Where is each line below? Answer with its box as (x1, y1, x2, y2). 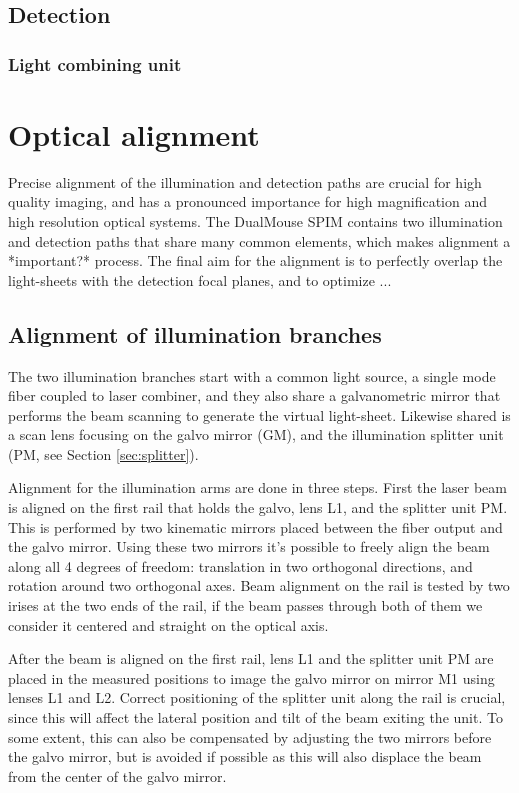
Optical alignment (8, 113, 260, 154)
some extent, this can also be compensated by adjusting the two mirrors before (8, 726, 492, 747)
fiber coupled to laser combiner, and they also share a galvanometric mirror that (8, 385, 501, 406)
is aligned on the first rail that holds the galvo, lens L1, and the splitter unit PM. (8, 497, 508, 518)
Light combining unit (8, 51, 182, 76)
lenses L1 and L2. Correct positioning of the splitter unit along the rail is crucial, (8, 687, 506, 708)
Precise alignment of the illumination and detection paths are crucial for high (8, 171, 482, 192)
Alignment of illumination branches (8, 318, 382, 349)
